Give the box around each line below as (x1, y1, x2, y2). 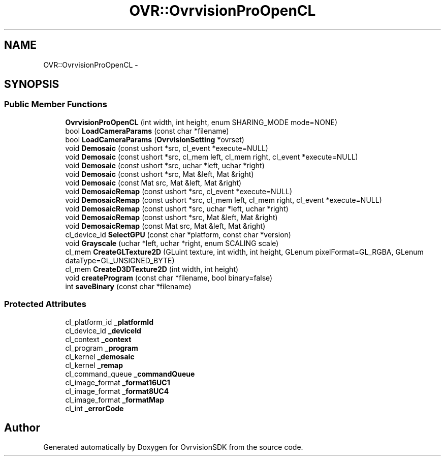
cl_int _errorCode (65, 404, 124, 413)
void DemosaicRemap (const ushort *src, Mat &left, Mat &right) (65, 212, 278, 222)
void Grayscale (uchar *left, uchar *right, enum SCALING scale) (65, 238, 279, 248)
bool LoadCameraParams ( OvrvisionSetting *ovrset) (65, 135, 244, 144)
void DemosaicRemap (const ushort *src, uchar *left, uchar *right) (65, 204, 289, 213)
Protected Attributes (4, 299, 86, 310)
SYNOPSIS (4, 78, 59, 91)
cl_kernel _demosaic (65, 352, 135, 361)
